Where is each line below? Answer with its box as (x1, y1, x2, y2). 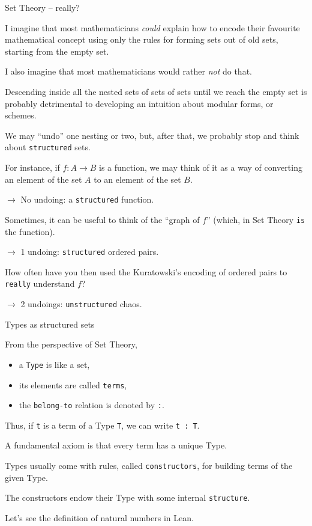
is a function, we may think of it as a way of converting (99, 161, 302, 173)
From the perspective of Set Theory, (5, 338, 137, 350)
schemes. (5, 109, 37, 121)
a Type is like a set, (19, 358, 90, 370)
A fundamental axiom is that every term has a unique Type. (5, 439, 227, 451)
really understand (5, 277, 75, 290)
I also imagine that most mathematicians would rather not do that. (5, 65, 252, 78)
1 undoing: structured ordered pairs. (20, 245, 159, 258)
